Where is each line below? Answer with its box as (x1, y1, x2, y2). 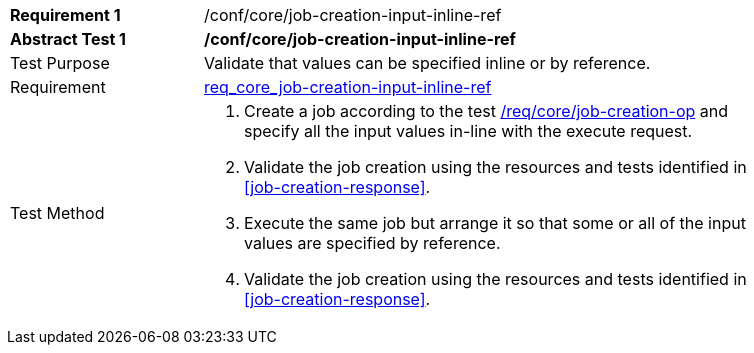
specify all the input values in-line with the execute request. (244, 121, 693, 141)
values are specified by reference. (244, 233, 501, 253)
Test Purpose (10, 53, 110, 73)
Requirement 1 (10, 5, 121, 25)
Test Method (10, 203, 105, 223)
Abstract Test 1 (10, 29, 126, 49)
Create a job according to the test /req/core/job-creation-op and (244, 101, 729, 121)
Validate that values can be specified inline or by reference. (204, 53, 651, 73)
